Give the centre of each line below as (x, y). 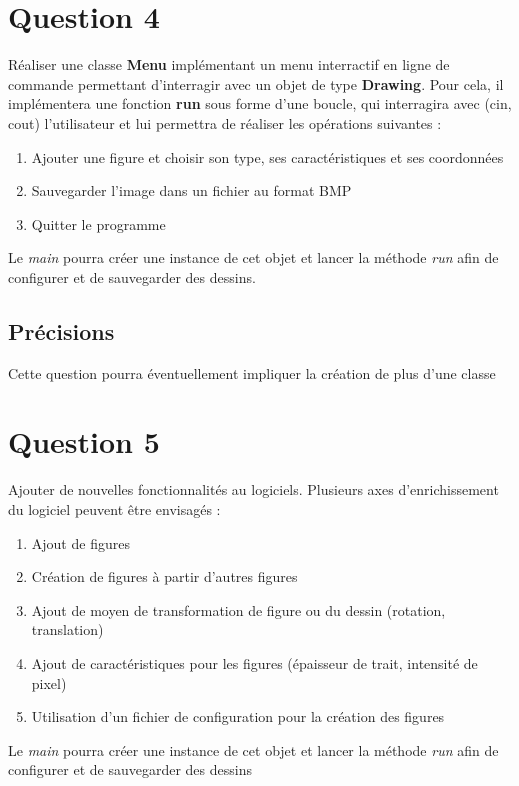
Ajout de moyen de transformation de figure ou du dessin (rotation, (238, 609)
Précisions (61, 330)
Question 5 (84, 441)
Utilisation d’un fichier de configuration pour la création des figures (238, 716)
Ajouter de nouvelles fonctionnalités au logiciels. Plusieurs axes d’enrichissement (253, 489)
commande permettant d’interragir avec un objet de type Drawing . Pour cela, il (256, 83)
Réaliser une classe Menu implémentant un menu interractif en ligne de (229, 64)
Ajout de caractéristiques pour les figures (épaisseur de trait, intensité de (254, 662)
